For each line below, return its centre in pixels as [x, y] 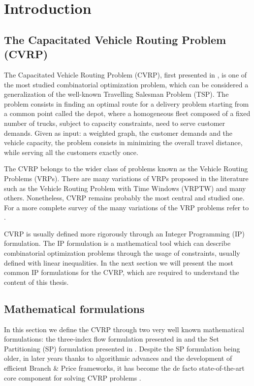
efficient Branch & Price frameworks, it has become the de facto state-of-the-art [124, 368]
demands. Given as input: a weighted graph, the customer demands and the [118, 133]
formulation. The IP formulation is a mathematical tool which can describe [117, 243]
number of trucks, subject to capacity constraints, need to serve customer [115, 123]
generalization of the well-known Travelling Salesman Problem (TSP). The [116, 94]
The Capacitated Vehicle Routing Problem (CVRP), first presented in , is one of [126, 74]
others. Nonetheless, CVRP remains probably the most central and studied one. [124, 198]
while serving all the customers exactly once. [71, 152]
